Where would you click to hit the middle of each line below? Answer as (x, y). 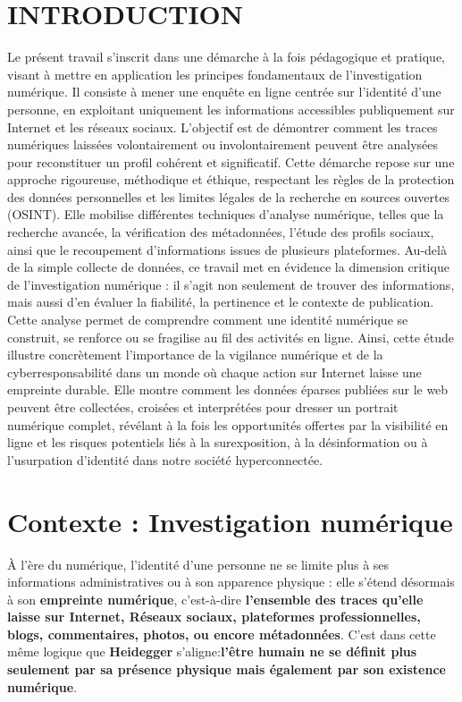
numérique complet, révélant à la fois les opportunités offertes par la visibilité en (228, 424)
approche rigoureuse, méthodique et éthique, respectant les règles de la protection (231, 179)
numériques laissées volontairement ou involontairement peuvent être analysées (223, 144)
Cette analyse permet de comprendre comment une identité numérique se (208, 320)
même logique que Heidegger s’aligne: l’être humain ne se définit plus (212, 651)
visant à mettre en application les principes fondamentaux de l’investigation (215, 74)
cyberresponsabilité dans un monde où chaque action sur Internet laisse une (214, 372)
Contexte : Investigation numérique (230, 521)
